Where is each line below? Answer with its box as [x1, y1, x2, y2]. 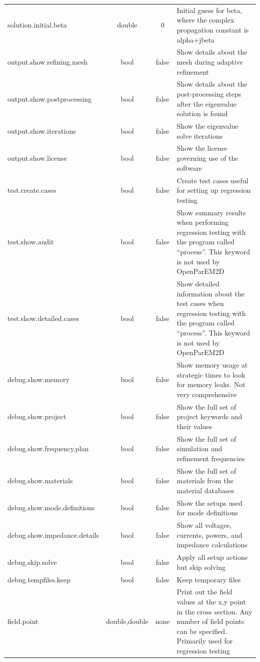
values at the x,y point [176, 596, 246, 606]
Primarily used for [176, 635, 233, 646]
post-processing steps [176, 89, 241, 99]
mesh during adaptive [176, 56, 243, 67]
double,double [105, 616, 148, 626]
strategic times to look [176, 369, 245, 380]
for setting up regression [176, 185, 251, 195]
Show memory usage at [176, 359, 248, 370]
